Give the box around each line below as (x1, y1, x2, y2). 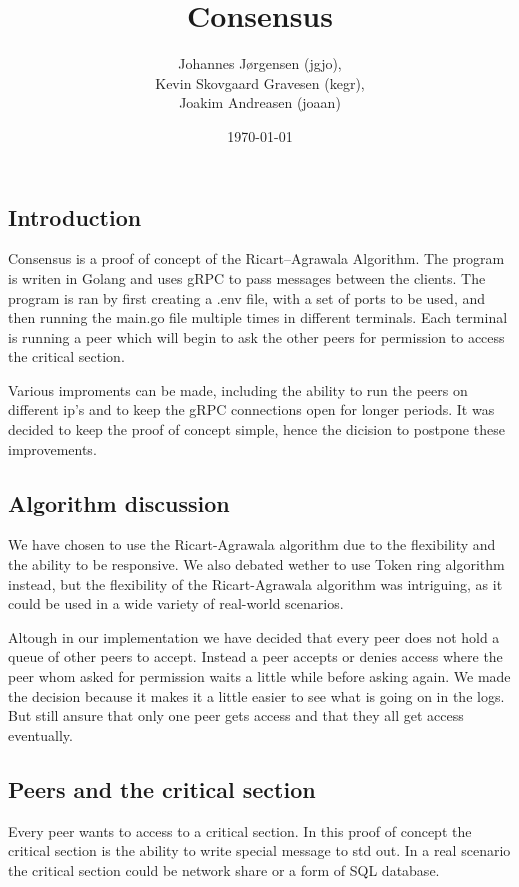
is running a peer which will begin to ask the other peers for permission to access (8, 326, 505, 347)
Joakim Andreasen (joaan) (179, 92, 341, 113)
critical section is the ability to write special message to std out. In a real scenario (8, 840, 511, 861)
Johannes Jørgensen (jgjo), (178, 53, 342, 74)
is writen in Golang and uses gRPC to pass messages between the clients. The (8, 267, 486, 288)
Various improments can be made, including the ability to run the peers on (8, 379, 468, 400)
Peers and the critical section (8, 773, 316, 804)
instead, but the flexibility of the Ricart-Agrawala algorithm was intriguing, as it (8, 573, 503, 594)
